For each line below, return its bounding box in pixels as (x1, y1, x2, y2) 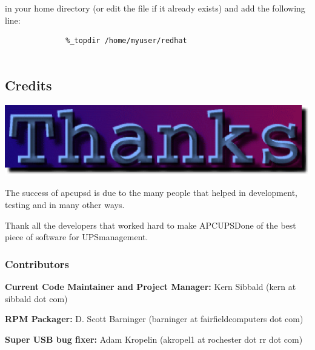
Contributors (5, 256, 70, 271)
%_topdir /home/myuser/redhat (65, 36, 187, 45)
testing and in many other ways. (5, 198, 125, 210)
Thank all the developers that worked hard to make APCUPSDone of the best (5, 218, 296, 231)
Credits (5, 75, 52, 94)
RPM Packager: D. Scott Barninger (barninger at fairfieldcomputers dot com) (5, 312, 303, 325)
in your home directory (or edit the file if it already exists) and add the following (5, 2, 305, 14)
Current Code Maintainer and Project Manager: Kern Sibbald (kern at (5, 280, 296, 292)
